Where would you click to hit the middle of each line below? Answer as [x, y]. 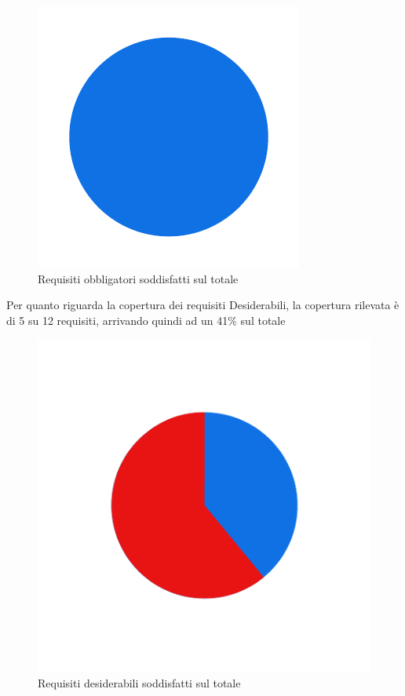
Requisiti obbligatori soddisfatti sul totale [138, 278]
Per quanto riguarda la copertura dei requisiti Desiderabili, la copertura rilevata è [203, 305]
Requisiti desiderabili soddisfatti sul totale [139, 682]
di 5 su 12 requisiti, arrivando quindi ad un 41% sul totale [146, 320]
